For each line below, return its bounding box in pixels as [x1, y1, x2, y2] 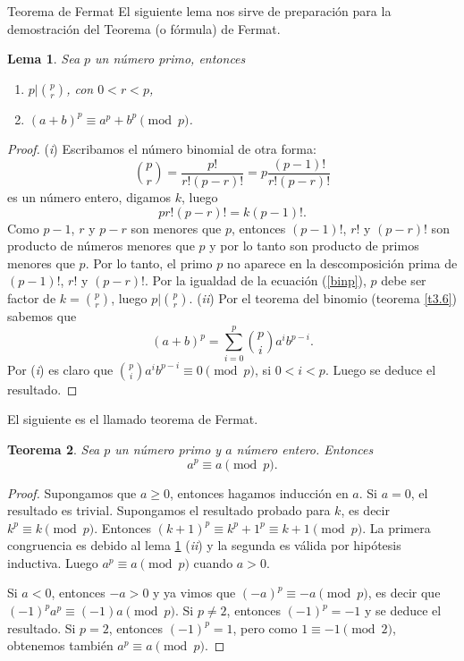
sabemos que [7, 307, 77, 325]
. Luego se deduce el [325, 360, 436, 378]
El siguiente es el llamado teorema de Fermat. [7, 410, 258, 428]
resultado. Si [7, 618, 76, 637]
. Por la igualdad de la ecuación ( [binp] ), [144, 271, 367, 290]
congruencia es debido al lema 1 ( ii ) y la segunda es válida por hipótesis [7, 536, 401, 555]
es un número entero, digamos [7, 188, 171, 207]
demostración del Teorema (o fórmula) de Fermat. [7, 19, 281, 38]
